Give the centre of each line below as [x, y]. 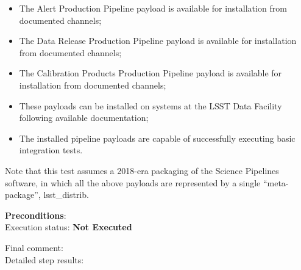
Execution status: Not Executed [69, 227]
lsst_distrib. [66, 195]
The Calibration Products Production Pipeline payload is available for [150, 73]
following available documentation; [84, 118]
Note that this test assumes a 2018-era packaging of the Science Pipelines [142, 170]
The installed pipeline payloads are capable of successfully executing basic [157, 138]
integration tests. [51, 150]
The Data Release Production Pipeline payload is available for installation [158, 41]
